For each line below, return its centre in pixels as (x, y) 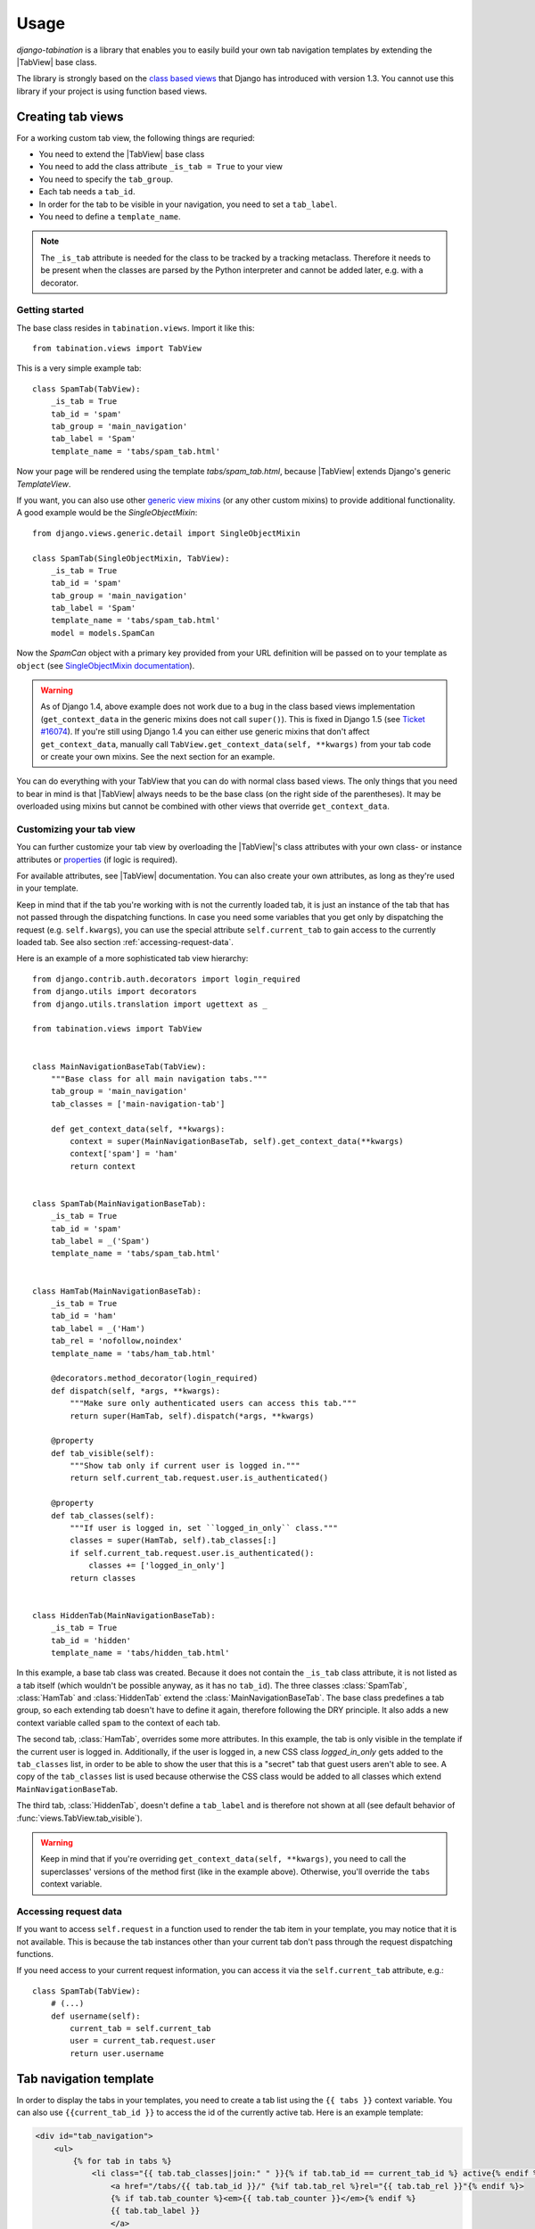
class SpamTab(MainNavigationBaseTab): (119, 1203)
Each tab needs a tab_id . (87, 192)
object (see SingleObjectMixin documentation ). (106, 665)
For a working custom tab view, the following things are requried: (136, 137)
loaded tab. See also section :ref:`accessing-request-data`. (125, 942)
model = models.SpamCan (103, 633)
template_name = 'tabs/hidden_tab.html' (140, 1653)
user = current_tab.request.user (143, 2041)
